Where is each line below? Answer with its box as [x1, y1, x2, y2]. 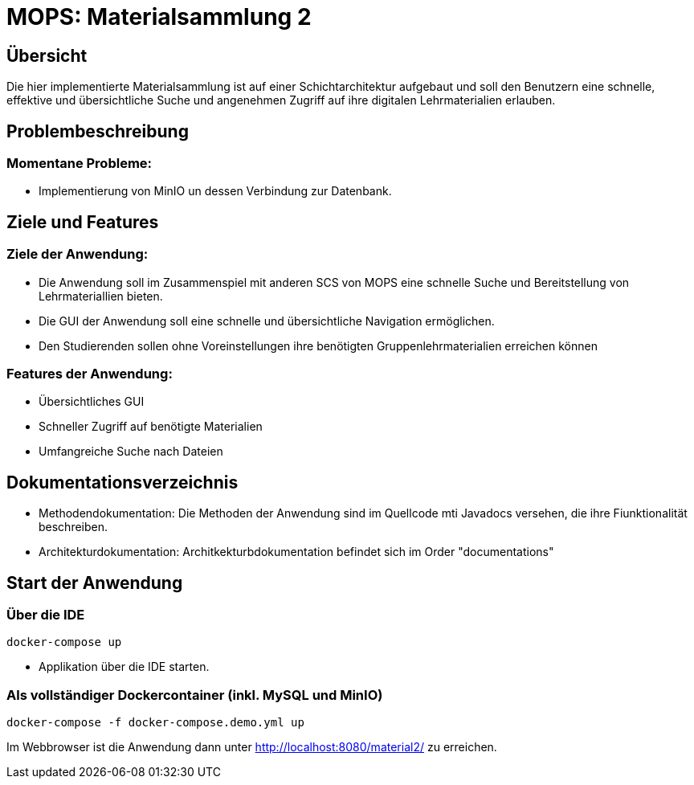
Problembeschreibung [6, 121, 189, 141]
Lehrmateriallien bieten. [39, 288, 163, 303]
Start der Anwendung [6, 572, 183, 593]
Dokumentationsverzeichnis [6, 472, 239, 493]
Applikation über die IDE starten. [39, 660, 210, 674]
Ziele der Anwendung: [6, 246, 149, 263]
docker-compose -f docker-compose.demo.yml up [6, 716, 304, 730]
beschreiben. [39, 520, 108, 534]
